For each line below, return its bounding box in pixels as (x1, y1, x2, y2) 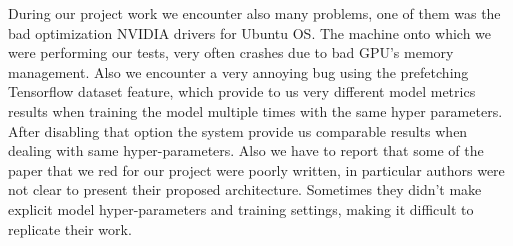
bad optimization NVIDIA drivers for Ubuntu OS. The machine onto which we (8, 22, 492, 43)
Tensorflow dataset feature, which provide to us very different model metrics (8, 81, 476, 102)
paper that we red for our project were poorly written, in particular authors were (8, 159, 505, 180)
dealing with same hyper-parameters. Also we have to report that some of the (8, 140, 484, 161)
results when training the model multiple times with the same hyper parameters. (8, 100, 503, 121)
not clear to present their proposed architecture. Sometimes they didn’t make (8, 179, 482, 200)
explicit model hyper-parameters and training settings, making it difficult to (8, 198, 474, 219)
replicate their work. (8, 218, 132, 239)
